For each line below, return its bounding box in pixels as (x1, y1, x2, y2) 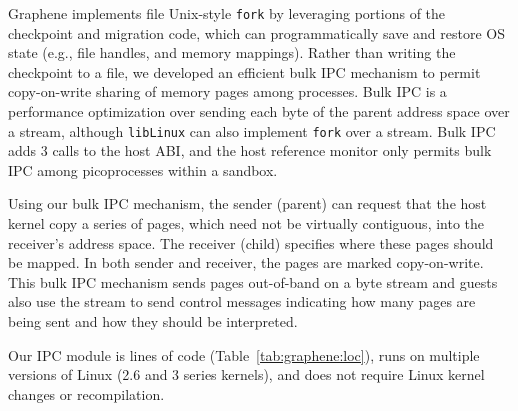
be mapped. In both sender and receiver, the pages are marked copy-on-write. (8, 252, 484, 273)
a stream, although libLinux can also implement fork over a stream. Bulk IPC (8, 120, 496, 141)
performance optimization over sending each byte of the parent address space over (8, 101, 510, 122)
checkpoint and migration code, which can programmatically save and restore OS (8, 22, 505, 43)
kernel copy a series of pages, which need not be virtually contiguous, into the (8, 213, 485, 234)
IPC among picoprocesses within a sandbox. (8, 159, 278, 180)
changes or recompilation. (8, 383, 165, 404)
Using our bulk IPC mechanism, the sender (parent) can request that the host (8, 193, 487, 214)
